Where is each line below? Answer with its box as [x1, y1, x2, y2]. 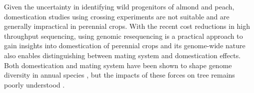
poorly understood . [4, 79, 65, 90]
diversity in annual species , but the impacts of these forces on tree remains [4, 70, 235, 80]
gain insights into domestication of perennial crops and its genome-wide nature [4, 40, 245, 51]
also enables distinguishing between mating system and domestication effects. [4, 50, 241, 60]
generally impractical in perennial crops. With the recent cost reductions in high [4, 21, 250, 31]
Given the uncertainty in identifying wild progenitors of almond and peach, [4, 1, 234, 11]
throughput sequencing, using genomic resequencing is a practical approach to [4, 30, 243, 41]
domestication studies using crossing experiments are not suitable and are [4, 11, 229, 21]
